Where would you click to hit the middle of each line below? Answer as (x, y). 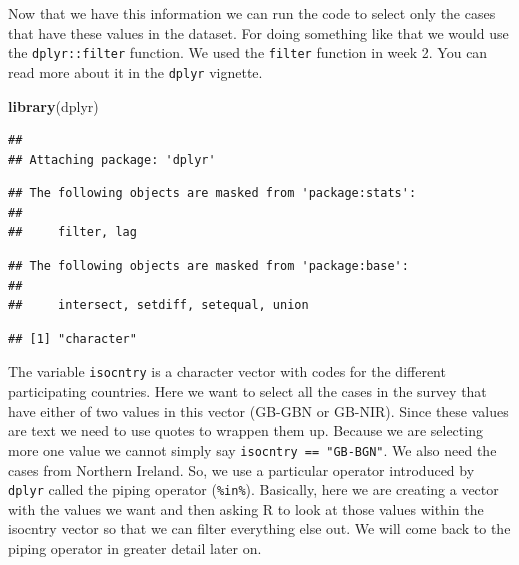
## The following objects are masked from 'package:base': (208, 266)
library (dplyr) (53, 105)
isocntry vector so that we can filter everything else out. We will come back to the (259, 528)
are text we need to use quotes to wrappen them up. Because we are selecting (245, 430)
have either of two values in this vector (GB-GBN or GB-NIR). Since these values (258, 410)
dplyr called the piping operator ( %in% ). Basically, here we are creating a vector (253, 489)
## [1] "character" (72, 338)
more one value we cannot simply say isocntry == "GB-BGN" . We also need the (252, 449)
